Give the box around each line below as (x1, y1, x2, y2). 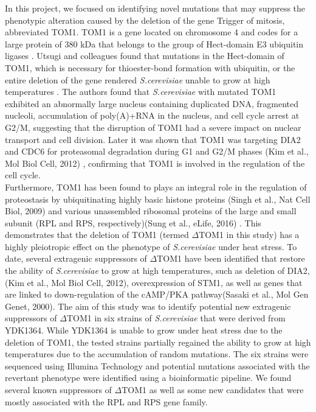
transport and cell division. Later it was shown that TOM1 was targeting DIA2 (5, 133, 301, 145)
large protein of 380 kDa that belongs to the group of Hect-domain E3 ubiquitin (5, 37, 304, 50)
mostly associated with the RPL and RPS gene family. (5, 395, 208, 408)
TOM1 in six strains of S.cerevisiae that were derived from (66, 312, 286, 324)
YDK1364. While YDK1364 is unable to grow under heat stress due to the (5, 324, 283, 337)
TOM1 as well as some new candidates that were (122, 383, 304, 396)
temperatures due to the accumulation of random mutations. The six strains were (5, 347, 309, 360)
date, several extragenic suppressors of (5, 252, 147, 265)
